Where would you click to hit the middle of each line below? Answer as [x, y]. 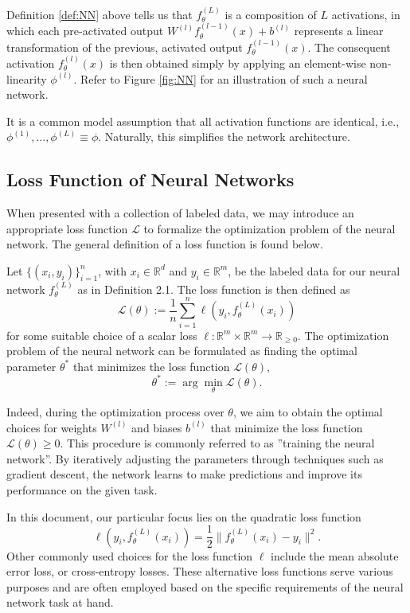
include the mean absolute [335, 555]
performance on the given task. [82, 489]
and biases [157, 427]
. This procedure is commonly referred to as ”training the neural [217, 443]
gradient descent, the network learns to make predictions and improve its [184, 474]
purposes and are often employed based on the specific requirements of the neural [205, 586]
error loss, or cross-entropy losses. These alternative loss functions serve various [200, 571]
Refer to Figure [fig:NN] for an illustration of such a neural [224, 78]
